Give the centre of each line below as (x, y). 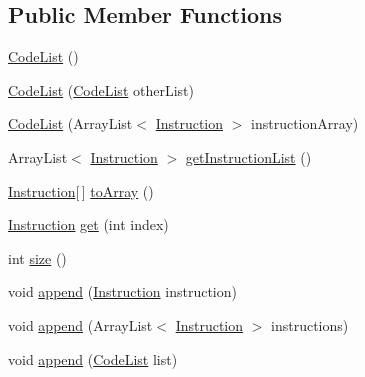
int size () (37, 257)
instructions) (310, 324)
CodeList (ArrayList (70, 123)
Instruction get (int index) (88, 224)
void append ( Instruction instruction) (122, 291)
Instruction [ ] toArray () (81, 190)
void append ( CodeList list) (93, 358)
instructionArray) (305, 123)
